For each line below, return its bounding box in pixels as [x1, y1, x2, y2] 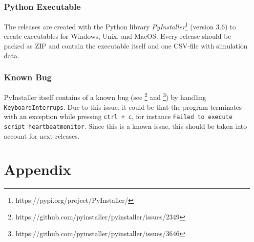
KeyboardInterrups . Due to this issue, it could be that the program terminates [4, 101, 242, 112]
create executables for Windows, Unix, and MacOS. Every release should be [4, 31, 231, 41]
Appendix [4, 159, 71, 179]
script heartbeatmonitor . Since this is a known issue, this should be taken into [4, 121, 247, 131]
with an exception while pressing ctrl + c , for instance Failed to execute [4, 111, 233, 121]
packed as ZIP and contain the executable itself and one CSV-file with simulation [4, 41, 248, 51]
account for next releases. [4, 130, 80, 141]
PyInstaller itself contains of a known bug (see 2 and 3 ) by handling [4, 91, 207, 102]
